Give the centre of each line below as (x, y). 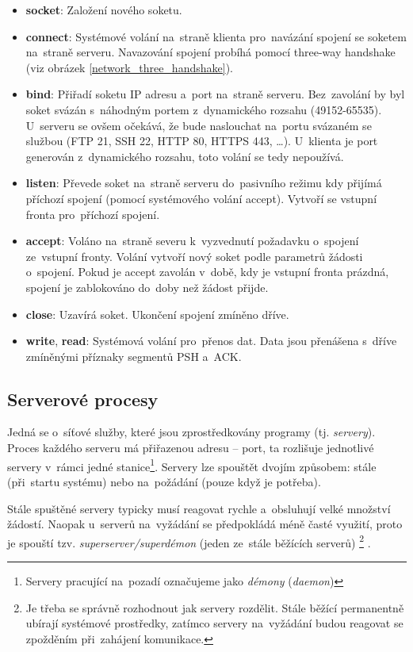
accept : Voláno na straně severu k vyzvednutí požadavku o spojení (192, 241)
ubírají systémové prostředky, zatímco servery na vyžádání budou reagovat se (214, 623)
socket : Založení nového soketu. (104, 10)
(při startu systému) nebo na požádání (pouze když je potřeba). (164, 481)
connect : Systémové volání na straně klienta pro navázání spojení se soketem (216, 36)
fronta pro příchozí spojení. (93, 214)
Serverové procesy (83, 399)
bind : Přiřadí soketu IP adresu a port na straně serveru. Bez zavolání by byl (215, 94)
